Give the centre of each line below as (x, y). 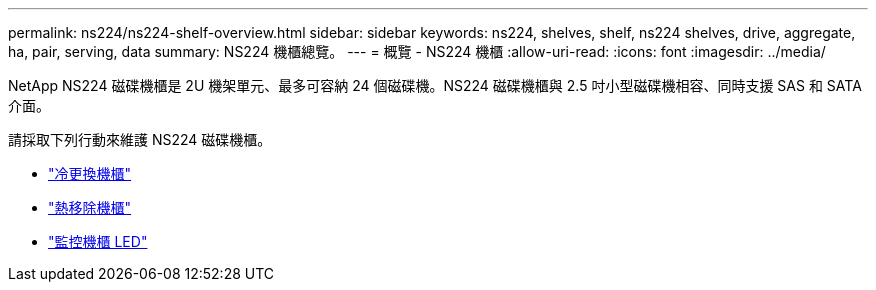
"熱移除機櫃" (90, 207)
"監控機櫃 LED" (98, 241)
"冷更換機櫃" (90, 173)
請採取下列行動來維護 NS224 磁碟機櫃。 (140, 139)
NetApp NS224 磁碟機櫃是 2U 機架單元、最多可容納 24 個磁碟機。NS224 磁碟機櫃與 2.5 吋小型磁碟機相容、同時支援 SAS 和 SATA (435, 85)
